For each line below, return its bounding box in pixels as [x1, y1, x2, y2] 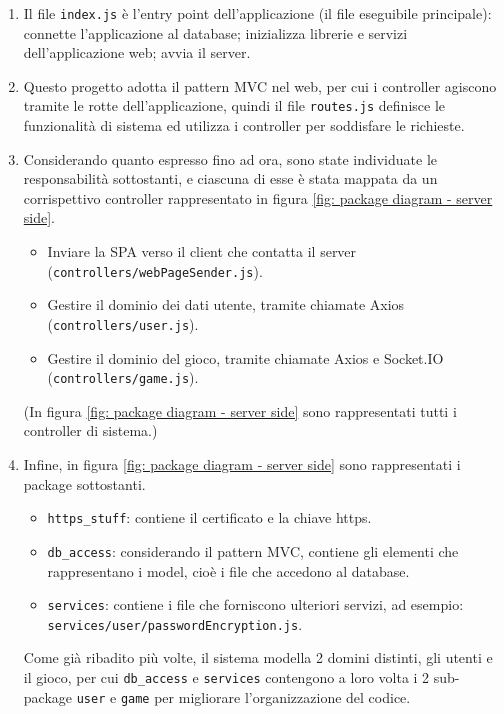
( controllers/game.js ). [47, 367, 199, 388]
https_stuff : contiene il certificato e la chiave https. [47, 507, 372, 528]
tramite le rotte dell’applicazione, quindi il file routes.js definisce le [23, 95, 446, 116]
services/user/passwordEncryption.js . [47, 613, 303, 634]
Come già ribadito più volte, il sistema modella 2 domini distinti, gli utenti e [23, 647, 493, 668]
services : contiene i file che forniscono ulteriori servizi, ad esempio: [47, 594, 464, 615]
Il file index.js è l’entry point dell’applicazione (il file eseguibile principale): [23, 3, 492, 23]
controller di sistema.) [23, 420, 158, 441]
